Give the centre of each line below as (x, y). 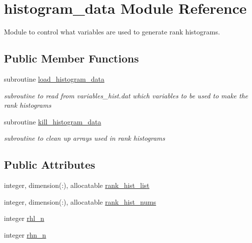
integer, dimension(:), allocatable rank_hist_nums (80, 201)
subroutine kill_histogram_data (53, 121)
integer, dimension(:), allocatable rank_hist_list (77, 185)
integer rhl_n (24, 218)
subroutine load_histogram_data (54, 78)
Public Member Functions (71, 58)
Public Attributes (50, 165)
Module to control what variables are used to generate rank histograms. (112, 32)
